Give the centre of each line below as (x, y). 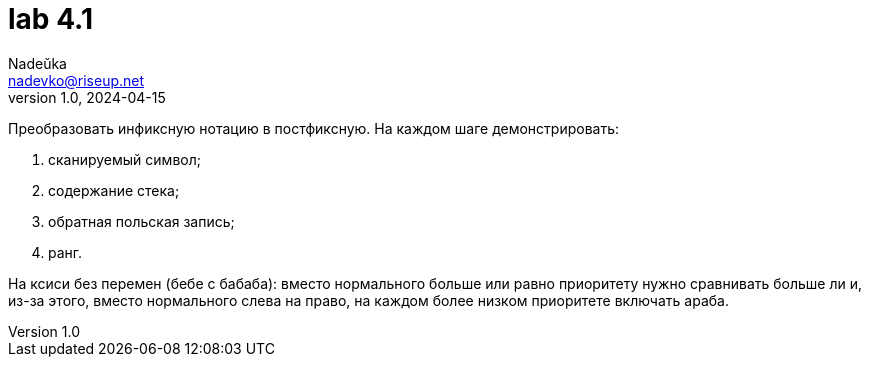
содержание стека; (114, 190)
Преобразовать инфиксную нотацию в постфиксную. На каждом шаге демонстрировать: (314, 128)
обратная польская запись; (141, 221)
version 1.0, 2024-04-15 (87, 97)
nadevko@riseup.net (76, 80)
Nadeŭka (37, 63)
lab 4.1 (51, 19)
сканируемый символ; (124, 159)
